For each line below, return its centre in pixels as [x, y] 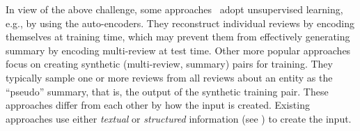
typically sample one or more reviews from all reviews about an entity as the [169, 77]
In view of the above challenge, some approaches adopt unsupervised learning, [174, 9]
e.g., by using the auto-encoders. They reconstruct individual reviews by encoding [180, 23]
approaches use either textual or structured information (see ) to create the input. [179, 118]
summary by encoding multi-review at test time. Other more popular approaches [178, 50]
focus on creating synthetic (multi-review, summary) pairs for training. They [169, 64]
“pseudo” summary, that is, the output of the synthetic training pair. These [167, 91]
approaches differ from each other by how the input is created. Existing [158, 105]
